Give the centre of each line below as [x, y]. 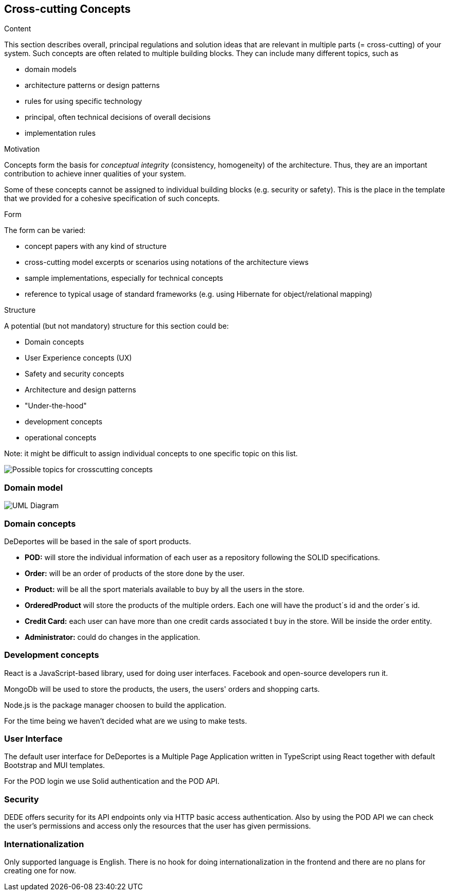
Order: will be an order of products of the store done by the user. [135, 573]
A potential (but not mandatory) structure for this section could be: [117, 326]
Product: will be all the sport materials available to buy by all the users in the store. [165, 589]
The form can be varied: [45, 230]
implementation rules [60, 133]
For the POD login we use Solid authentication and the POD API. [112, 781]
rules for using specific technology [83, 101]
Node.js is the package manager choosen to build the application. [115, 705]
